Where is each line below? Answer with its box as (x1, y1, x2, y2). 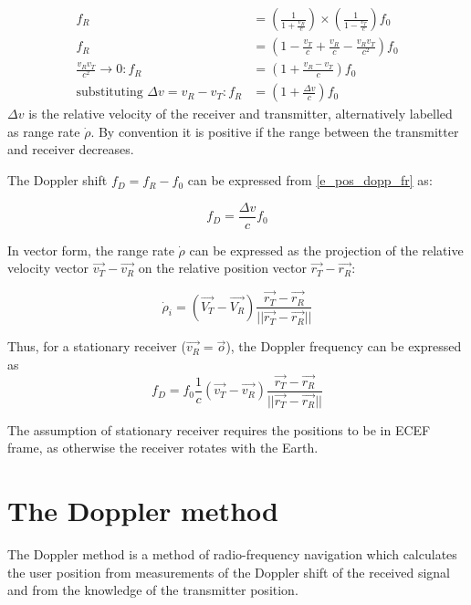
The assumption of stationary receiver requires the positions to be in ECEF (7, 420, 431, 439)
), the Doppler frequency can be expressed (225, 337, 462, 356)
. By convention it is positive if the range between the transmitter (90, 121, 459, 141)
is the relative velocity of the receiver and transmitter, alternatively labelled (28, 104, 453, 123)
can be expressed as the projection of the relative (189, 240, 464, 259)
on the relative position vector (138, 258, 307, 277)
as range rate (7, 121, 80, 141)
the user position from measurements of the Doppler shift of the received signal (7, 562, 451, 581)
